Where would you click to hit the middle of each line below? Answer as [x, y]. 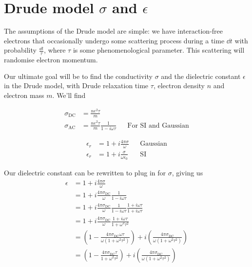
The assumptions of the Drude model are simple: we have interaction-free [114, 31]
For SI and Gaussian [158, 125]
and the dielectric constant [201, 76]
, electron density [179, 86]
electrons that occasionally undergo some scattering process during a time [114, 40]
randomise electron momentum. [51, 60]
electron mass [24, 95]
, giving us [187, 172]
